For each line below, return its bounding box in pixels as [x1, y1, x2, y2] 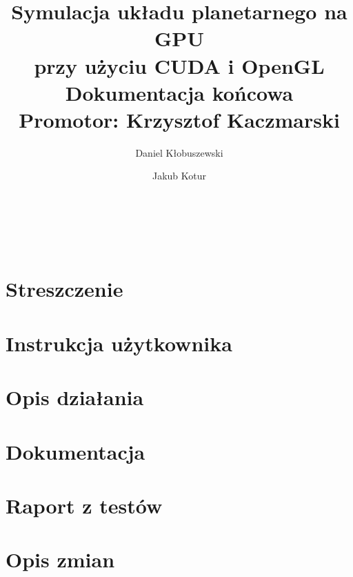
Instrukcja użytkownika [6, 329, 232, 357]
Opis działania [6, 383, 144, 411]
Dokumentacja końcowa [65, 78, 294, 106]
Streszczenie [6, 275, 123, 303]
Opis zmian [6, 545, 115, 574]
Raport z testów [6, 491, 163, 519]
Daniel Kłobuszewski [135, 145, 223, 159]
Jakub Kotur [152, 168, 207, 183]
